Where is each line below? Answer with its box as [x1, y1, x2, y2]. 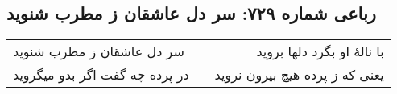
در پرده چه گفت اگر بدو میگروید [13, 65, 189, 84]
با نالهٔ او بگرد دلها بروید [256, 42, 384, 61]
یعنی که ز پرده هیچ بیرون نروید [214, 65, 384, 84]
